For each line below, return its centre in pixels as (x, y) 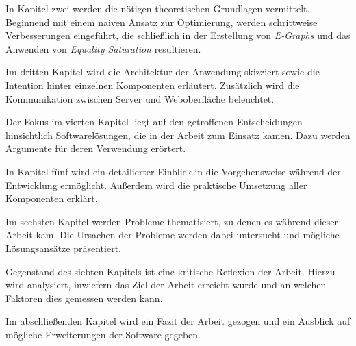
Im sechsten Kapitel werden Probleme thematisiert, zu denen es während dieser (172, 221)
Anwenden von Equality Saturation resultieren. (103, 48)
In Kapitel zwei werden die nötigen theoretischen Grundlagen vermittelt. (158, 8)
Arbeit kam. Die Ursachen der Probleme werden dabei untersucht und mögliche (173, 235)
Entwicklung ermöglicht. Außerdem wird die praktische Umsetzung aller (156, 185)
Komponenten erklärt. (52, 198)
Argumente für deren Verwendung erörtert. (96, 148)
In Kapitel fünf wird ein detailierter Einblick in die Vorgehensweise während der (173, 171)
